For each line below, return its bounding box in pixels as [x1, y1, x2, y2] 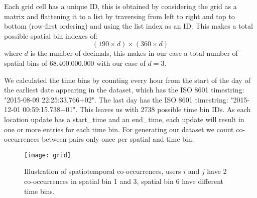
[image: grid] [24, 151, 71, 159]
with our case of [96, 57, 146, 68]
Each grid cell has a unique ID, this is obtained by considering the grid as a [4, 1, 237, 11]
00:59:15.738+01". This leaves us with [23, 104, 139, 115]
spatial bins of [4, 57, 48, 68]
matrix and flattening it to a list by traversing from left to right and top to [4, 11, 235, 21]
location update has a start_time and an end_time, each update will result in [4, 114, 244, 124]
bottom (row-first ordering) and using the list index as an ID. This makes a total [4, 21, 253, 31]
